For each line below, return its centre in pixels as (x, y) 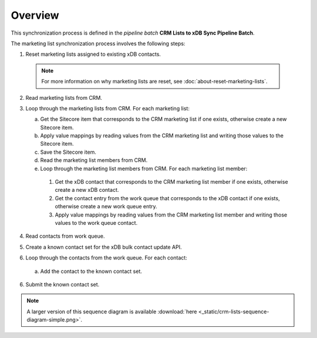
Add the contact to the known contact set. (91, 271)
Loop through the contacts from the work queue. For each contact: (106, 258)
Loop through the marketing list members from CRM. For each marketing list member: (144, 168)
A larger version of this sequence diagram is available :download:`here (112, 312)
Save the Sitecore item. (68, 152)
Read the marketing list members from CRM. (94, 160)
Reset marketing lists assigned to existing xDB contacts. (93, 54)
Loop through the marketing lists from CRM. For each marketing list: (108, 108)
